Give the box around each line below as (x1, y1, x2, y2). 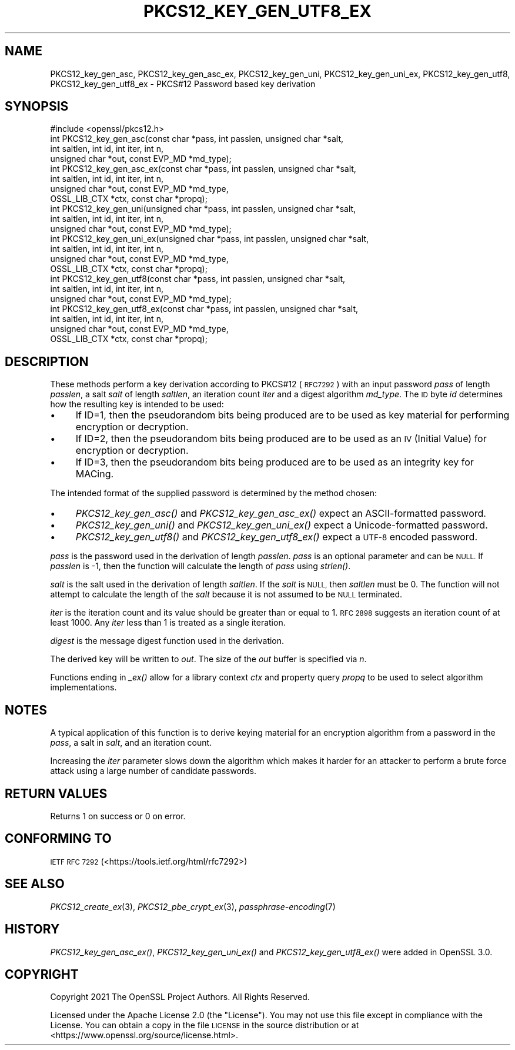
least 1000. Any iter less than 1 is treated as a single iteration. (50, 617, 286, 628)
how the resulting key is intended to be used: (50, 399, 224, 410)
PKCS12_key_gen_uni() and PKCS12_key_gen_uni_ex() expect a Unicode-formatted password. (75, 519, 488, 531)
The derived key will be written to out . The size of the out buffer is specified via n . (50, 654, 367, 664)
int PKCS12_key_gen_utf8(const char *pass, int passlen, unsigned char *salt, (50, 274, 346, 284)
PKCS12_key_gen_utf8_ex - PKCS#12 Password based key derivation (50, 78, 316, 89)
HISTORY (5, 922, 60, 937)
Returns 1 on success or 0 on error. (50, 810, 186, 821)
